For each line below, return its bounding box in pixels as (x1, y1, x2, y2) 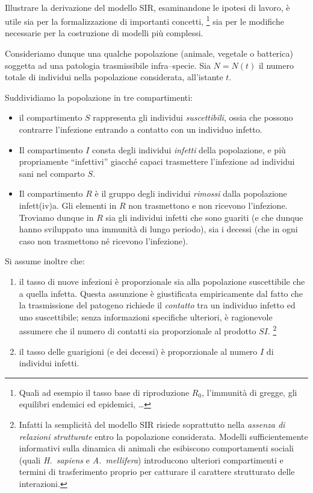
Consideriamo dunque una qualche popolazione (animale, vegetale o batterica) (5, 47, 293, 60)
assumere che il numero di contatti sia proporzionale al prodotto (19, 324, 256, 337)
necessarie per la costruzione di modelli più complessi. (5, 27, 203, 39)
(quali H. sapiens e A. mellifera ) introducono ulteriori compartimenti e (19, 453, 284, 466)
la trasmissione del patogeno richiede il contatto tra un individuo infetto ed (19, 299, 296, 311)
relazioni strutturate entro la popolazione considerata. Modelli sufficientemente (19, 430, 308, 442)
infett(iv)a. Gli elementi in (19, 199, 117, 211)
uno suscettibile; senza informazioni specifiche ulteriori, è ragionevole (19, 310, 273, 323)
